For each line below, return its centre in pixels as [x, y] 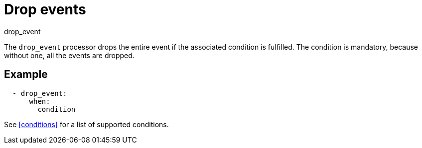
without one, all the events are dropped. [69, 55]
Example [26, 74]
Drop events [45, 9]
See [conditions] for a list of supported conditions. [86, 124]
